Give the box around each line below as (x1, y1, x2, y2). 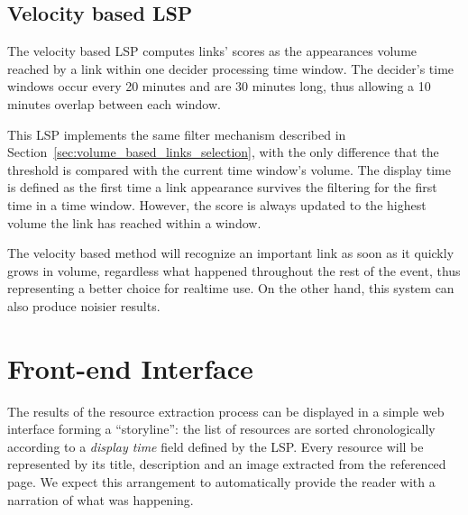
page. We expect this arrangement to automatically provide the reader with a (7, 473, 436, 492)
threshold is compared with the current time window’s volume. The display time (7, 160, 451, 179)
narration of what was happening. (7, 490, 194, 509)
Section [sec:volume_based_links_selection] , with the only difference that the (7, 143, 439, 161)
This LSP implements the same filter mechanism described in (7, 124, 346, 143)
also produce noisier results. (7, 296, 161, 315)
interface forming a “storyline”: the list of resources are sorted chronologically (7, 419, 436, 438)
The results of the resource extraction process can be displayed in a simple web (7, 401, 445, 420)
